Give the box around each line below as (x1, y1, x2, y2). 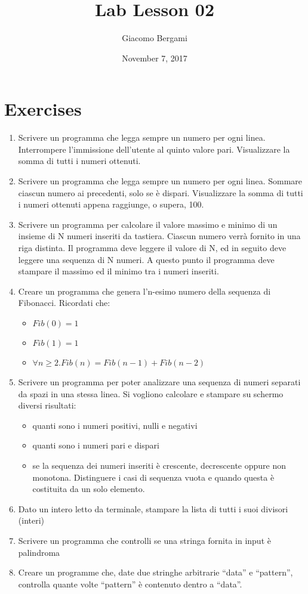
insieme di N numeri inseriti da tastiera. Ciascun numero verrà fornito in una (18, 230, 301, 242)
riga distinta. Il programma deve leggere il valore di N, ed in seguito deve (18, 242, 287, 253)
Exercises (4, 97, 82, 121)
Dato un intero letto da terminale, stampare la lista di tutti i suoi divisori (18, 502, 288, 515)
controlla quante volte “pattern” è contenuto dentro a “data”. (18, 577, 242, 590)
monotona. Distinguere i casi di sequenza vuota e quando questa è (32, 471, 275, 483)
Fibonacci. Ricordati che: (18, 296, 110, 309)
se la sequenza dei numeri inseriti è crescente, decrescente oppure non (32, 459, 286, 471)
